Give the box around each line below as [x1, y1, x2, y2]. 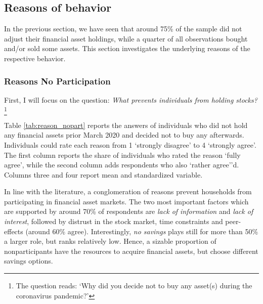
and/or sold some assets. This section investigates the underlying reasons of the [4, 43, 250, 54]
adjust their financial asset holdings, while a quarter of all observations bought [4, 33, 248, 44]
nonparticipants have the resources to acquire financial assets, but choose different [4, 245, 258, 256]
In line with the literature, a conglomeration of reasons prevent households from [4, 186, 252, 197]
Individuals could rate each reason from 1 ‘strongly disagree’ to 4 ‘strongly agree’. [4, 139, 256, 150]
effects [4, 226, 23, 236]
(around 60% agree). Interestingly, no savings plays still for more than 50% [25, 226, 258, 236]
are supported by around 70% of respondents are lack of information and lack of [4, 206, 253, 216]
